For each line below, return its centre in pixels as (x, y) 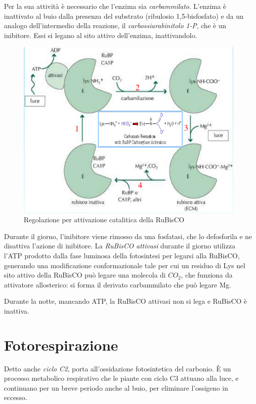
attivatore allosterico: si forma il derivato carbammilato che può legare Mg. (118, 284)
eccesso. (16, 397)
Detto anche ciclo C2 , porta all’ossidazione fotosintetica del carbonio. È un (118, 368)
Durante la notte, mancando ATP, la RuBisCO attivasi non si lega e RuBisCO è (126, 301)
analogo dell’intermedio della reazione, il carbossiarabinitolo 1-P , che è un (115, 25)
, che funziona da (207, 275)
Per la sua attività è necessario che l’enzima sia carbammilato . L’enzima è (115, 6)
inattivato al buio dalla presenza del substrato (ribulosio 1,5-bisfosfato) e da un (124, 16)
